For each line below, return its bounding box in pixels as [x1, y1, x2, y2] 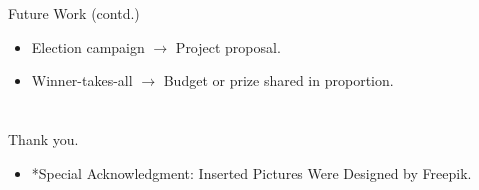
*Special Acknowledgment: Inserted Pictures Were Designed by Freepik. [31, 162, 472, 183]
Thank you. [8, 128, 79, 149]
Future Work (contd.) [8, 3, 140, 23]
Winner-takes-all [31, 70, 133, 91]
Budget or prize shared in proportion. [163, 70, 394, 91]
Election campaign [31, 36, 145, 57]
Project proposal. [175, 36, 281, 57]
